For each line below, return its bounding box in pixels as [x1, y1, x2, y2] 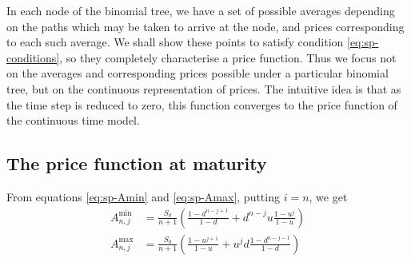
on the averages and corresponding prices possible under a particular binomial [6, 65, 389, 81]
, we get [309, 188, 348, 204]
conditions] [6, 49, 60, 65]
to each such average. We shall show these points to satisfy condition [6, 34, 344, 50]
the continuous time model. [6, 112, 140, 129]
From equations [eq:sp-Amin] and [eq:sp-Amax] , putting [6, 188, 280, 204]
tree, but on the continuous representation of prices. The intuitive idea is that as [6, 80, 401, 97]
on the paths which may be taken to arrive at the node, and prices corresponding [6, 18, 405, 34]
